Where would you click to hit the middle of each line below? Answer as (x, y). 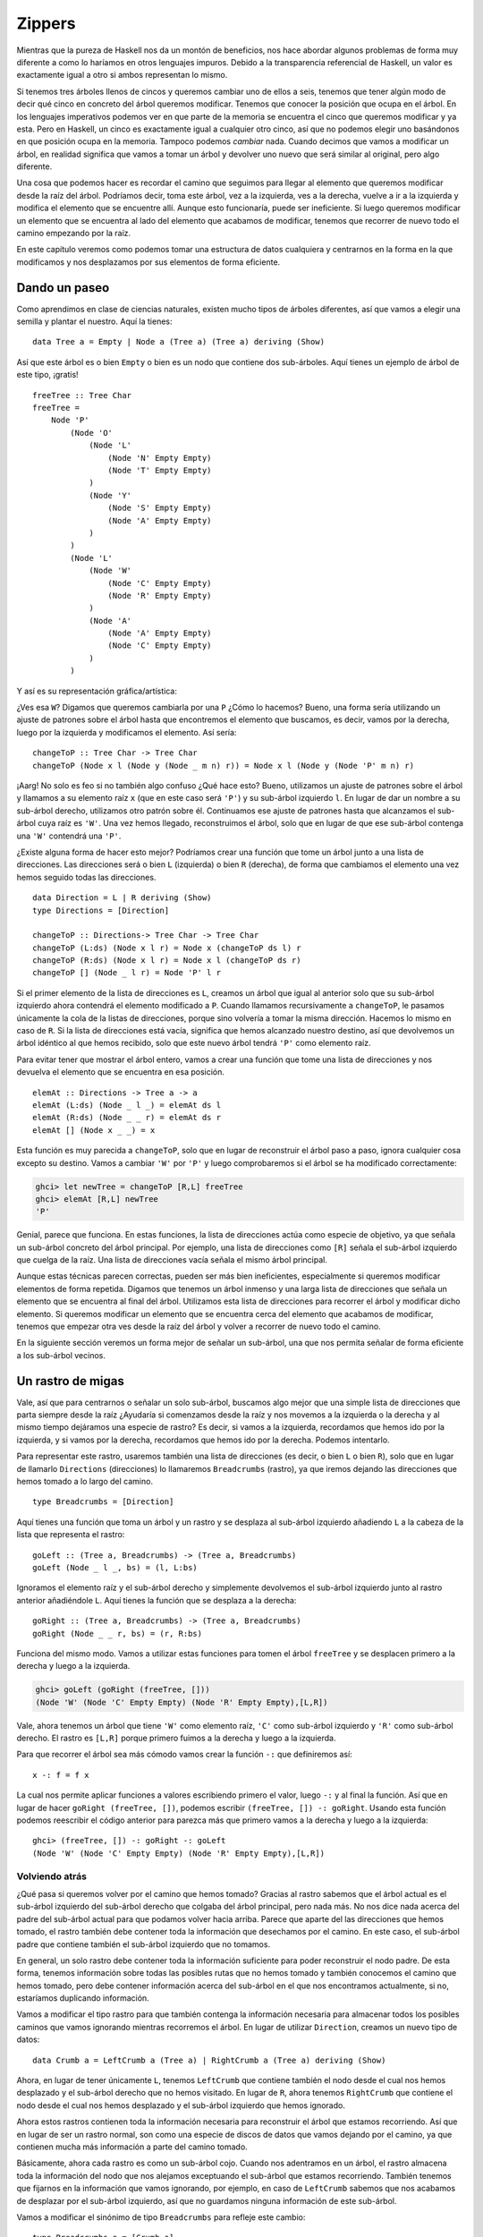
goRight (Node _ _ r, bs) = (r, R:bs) (118, 1633)
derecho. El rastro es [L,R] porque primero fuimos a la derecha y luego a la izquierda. (176, 1738)
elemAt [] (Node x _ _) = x (94, 1130)
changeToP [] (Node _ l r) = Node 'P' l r (127, 973)
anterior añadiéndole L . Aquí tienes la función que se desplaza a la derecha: (157, 1600)
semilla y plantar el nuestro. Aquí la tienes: (94, 321)
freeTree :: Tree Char (82, 395)
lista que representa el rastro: (71, 1535)
